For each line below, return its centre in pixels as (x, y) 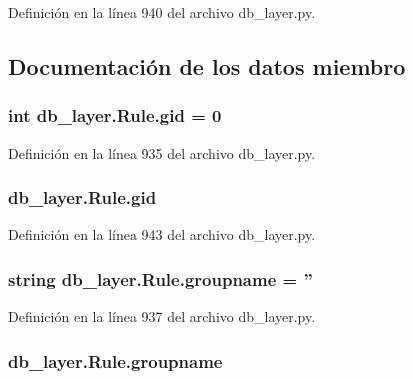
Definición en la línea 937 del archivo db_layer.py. (162, 316)
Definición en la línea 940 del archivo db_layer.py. (162, 12)
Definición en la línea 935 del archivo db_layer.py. (162, 152)
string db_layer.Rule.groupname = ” (160, 278)
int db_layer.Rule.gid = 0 (115, 115)
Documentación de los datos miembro (207, 65)
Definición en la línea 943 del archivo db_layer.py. (162, 234)
